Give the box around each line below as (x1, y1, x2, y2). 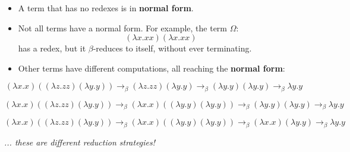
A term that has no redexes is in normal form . (18, 2, 194, 14)
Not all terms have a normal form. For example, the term (18, 21, 228, 34)
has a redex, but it (18, 42, 86, 54)
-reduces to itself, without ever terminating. (93, 42, 252, 54)
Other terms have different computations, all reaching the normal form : (18, 62, 285, 74)
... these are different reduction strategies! (4, 135, 156, 148)
